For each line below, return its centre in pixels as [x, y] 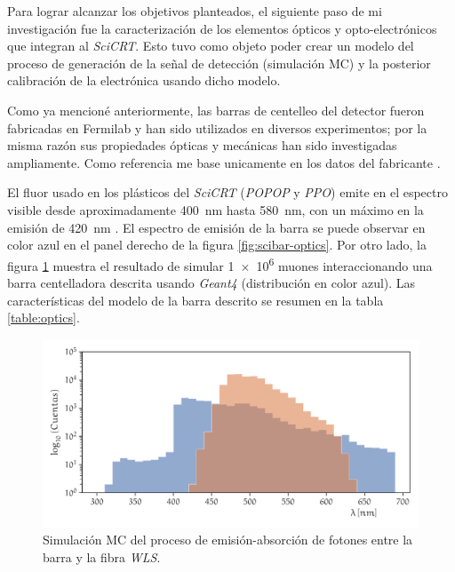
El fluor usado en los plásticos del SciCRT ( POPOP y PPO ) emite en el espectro [227, 192]
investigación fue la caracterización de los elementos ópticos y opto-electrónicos [222, 28]
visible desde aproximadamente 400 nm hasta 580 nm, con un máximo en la [216, 209]
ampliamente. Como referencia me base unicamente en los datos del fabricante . [224, 162]
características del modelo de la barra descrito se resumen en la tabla [196, 300]
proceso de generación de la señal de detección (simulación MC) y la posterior [219, 63]
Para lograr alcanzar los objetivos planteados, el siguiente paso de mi [195, 11]
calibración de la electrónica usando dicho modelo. [144, 80]
